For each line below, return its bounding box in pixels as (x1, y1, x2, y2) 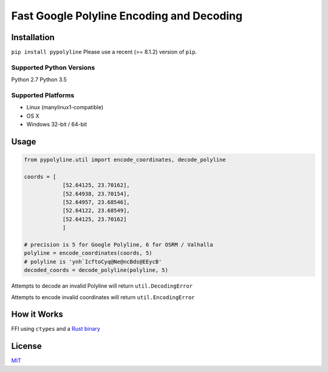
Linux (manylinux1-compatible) (26, 104, 104, 111)
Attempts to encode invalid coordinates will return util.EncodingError (11, 293, 195, 300)
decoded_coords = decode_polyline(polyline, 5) (24, 267, 168, 274)
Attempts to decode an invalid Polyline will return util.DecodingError (11, 282, 193, 289)
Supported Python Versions (11, 63, 95, 72)
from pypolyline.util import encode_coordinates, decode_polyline (24, 157, 226, 163)
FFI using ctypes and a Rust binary (11, 325, 100, 333)
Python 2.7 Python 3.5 (11, 76, 67, 83)
